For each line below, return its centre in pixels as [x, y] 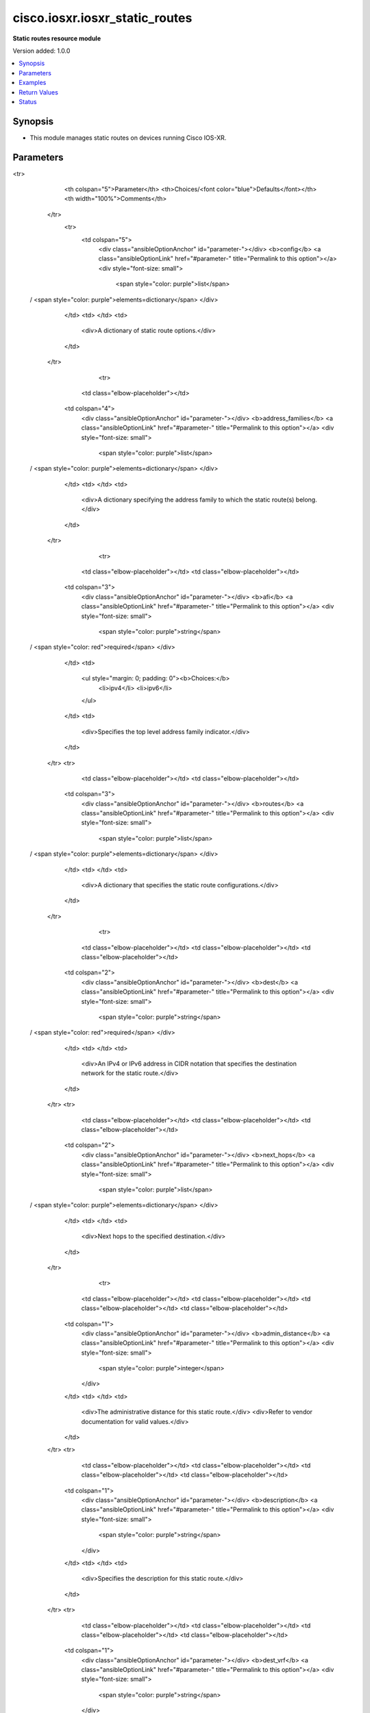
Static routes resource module [57, 38]
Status [28, 101]
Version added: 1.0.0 [41, 51]
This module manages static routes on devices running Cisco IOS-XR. [128, 138]
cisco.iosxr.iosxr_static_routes [102, 18]
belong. [307, 500]
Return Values [38, 92]
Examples [33, 83]
